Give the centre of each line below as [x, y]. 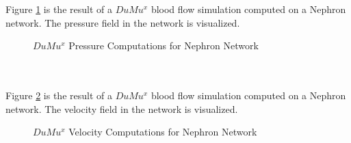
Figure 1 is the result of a [59, 9]
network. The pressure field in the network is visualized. [123, 22]
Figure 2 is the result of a [59, 95]
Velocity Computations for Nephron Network [163, 132]
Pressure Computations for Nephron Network [164, 45]
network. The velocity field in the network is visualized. [122, 108]
